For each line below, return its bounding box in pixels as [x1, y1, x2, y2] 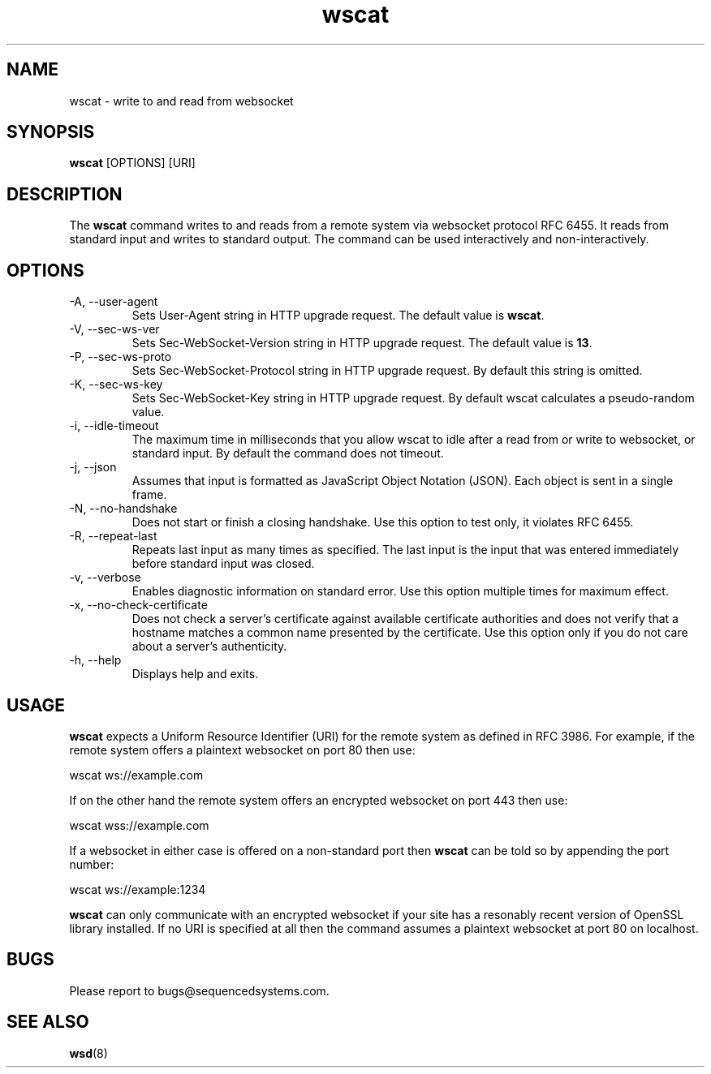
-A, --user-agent [69, 294, 158, 309]
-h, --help [69, 653, 122, 668]
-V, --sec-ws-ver [69, 322, 160, 337]
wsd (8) [69, 1046, 108, 1060]
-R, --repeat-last [69, 529, 157, 543]
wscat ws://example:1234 [69, 882, 206, 896]
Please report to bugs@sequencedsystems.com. [69, 983, 330, 998]
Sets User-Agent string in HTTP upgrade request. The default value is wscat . [131, 308, 545, 323]
